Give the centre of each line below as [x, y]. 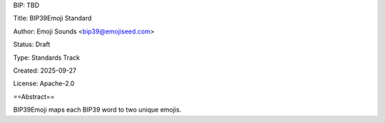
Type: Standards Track [46, 58]
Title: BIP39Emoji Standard [52, 18]
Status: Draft [32, 44]
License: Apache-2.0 [44, 84]
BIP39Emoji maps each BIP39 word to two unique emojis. [97, 109]
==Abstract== [34, 97]
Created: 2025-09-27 [45, 70]
